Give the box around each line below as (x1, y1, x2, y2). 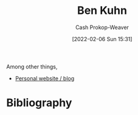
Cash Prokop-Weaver (75, 24, 129, 31)
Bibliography (6, 96, 72, 110)
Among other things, (6, 63, 58, 70)
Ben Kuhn (77, 4, 128, 18)
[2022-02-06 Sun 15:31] (72, 35, 133, 42)
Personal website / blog (15, 74, 75, 82)
